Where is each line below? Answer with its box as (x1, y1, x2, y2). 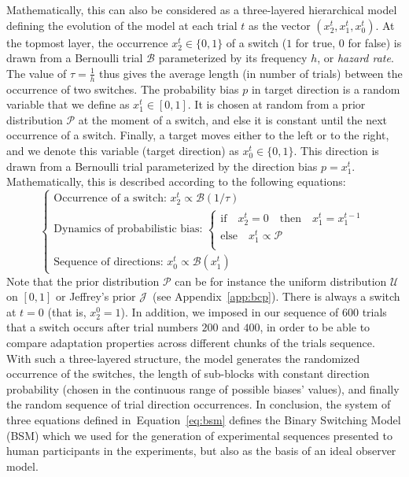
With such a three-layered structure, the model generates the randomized (6, 349, 360, 366)
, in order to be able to (260, 319, 370, 335)
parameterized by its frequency (158, 50, 308, 66)
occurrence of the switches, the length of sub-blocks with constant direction (6, 365, 370, 382)
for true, (295, 34, 336, 50)
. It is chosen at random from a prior (187, 96, 366, 113)
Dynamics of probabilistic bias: (53, 224, 203, 235)
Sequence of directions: (53, 257, 164, 268)
